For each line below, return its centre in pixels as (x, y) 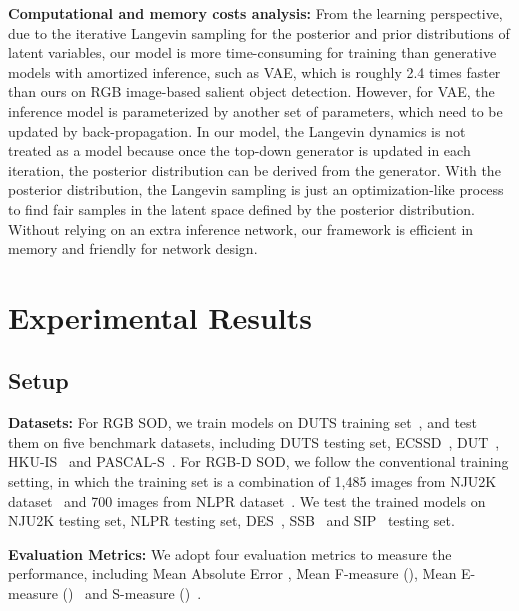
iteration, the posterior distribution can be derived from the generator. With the (254, 169)
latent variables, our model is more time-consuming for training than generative (252, 52)
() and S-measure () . (132, 593)
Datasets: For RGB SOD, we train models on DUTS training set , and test (243, 422)
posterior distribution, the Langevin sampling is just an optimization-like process (256, 189)
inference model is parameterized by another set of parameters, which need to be (255, 110)
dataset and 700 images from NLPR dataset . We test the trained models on (247, 500)
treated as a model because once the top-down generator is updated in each (239, 150)
